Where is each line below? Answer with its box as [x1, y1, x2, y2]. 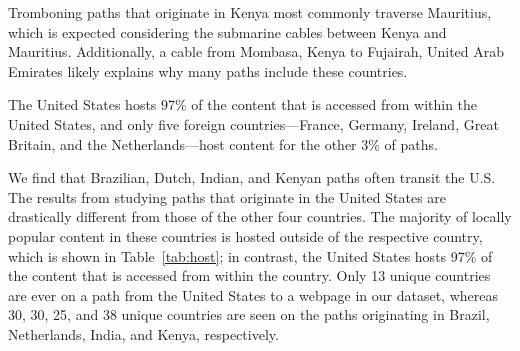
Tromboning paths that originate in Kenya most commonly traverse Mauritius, [8, 2, 492, 22]
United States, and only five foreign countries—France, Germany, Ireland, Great [8, 113, 499, 134]
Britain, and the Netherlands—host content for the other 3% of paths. [8, 133, 438, 154]
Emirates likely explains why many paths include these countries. [8, 60, 408, 81]
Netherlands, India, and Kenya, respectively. [8, 323, 279, 344]
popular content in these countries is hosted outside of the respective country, [8, 225, 483, 246]
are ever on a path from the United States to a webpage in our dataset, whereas [8, 284, 498, 305]
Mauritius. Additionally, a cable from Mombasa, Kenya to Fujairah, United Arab [8, 41, 505, 62]
